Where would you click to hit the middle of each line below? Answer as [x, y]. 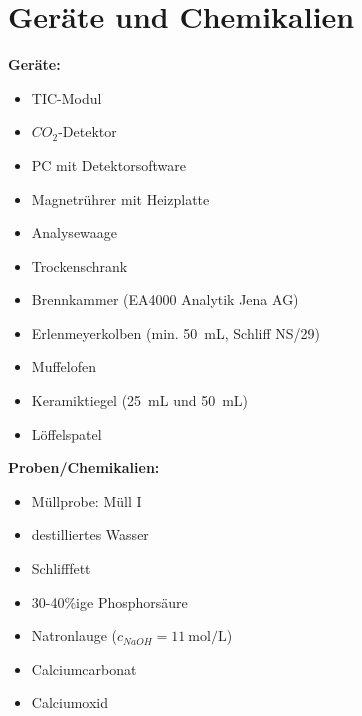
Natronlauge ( [74, 635]
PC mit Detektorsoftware [108, 164]
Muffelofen [63, 366]
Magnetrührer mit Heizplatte [120, 198]
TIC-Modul [66, 97]
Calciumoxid [70, 702]
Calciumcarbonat [84, 668]
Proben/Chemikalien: [84, 467]
